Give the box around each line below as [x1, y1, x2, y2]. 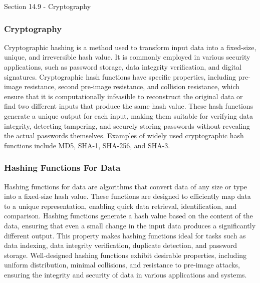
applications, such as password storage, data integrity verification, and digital [4, 62, 241, 72]
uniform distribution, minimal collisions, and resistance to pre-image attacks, [4, 259, 240, 270]
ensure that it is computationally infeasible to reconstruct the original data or [4, 91, 243, 101]
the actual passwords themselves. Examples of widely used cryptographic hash [4, 130, 244, 141]
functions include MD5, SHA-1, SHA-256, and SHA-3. [4, 140, 170, 150]
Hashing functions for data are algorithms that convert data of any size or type [4, 181, 247, 191]
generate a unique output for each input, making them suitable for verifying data [4, 110, 253, 121]
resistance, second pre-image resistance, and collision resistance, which [24, 81, 240, 92]
